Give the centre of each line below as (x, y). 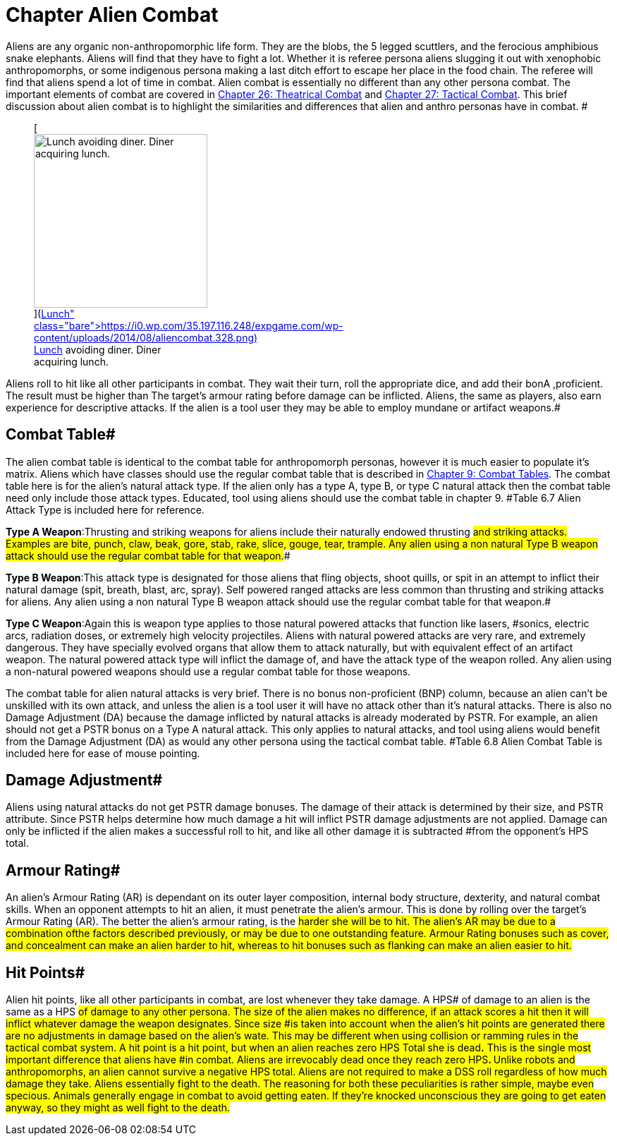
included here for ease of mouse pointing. (103, 753)
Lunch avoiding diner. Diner (98, 349)
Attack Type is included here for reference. (105, 509)
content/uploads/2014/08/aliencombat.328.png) (146, 337)
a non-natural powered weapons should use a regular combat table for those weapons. (208, 671)
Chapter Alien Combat (112, 15)
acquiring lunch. (71, 361)
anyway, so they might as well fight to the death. (118, 1108)
